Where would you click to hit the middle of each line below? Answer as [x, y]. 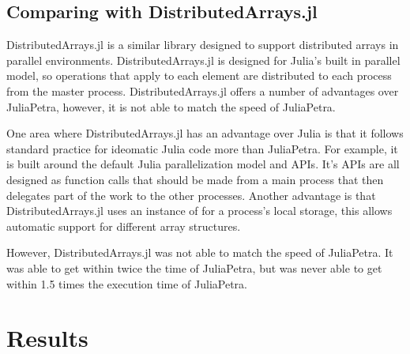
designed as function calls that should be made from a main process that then [195, 179]
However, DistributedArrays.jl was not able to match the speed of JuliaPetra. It [200, 252]
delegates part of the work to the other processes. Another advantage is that [191, 195]
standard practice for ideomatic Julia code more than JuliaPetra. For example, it [202, 148]
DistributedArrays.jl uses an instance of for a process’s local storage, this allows [199, 211]
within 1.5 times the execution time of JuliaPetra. [127, 283]
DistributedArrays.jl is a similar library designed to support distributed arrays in [203, 45]
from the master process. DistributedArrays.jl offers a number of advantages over [203, 90]
